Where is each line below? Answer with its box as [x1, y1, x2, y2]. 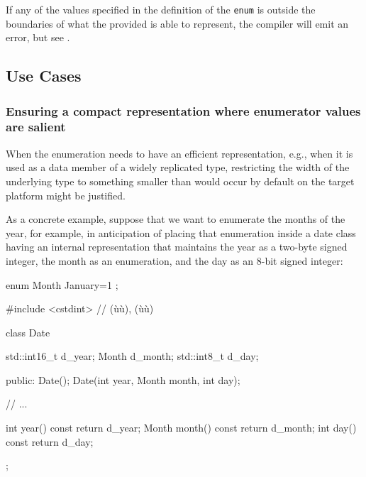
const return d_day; [6, 434, 94, 449]
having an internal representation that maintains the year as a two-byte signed [6, 239, 348, 254]
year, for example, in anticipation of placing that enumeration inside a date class [6, 225, 356, 240]
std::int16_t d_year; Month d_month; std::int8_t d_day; [6, 349, 259, 363]
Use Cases [6, 65, 82, 87]
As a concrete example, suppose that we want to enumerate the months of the [6, 212, 345, 226]
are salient [6, 118, 66, 136]
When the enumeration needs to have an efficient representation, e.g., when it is [6, 146, 353, 160]
